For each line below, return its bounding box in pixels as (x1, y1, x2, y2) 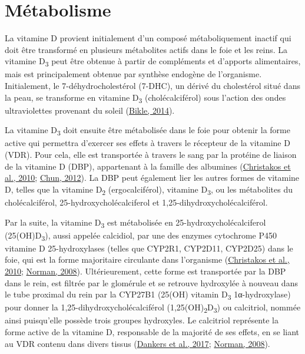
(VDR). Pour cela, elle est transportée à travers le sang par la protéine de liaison (5, 148, 297, 161)
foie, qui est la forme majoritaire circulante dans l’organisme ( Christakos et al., (5, 253, 290, 266)
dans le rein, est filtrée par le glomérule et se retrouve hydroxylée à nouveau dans (5, 276, 298, 289)
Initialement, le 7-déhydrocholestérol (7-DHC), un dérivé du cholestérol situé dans (5, 80, 300, 92)
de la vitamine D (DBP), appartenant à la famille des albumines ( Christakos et (5, 160, 291, 172)
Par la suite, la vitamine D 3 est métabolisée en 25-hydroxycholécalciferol (5, 216, 266, 230)
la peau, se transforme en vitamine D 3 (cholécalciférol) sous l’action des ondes (5, 91, 286, 105)
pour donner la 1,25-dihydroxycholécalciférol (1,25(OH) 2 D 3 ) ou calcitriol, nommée (5, 301, 301, 315)
